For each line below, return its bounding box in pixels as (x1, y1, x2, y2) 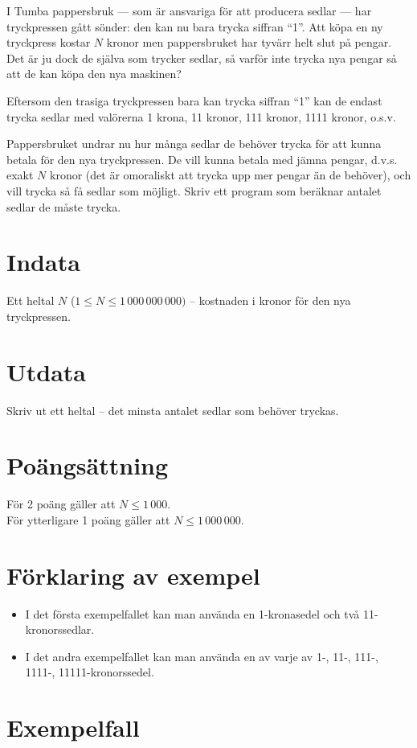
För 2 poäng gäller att (6, 495, 116, 512)
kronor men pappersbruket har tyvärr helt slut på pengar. (106, 34, 392, 51)
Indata (6, 245, 80, 278)
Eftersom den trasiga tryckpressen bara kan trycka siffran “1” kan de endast (6, 92, 382, 109)
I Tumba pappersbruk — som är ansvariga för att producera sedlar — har (6, 2, 372, 18)
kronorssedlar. (25, 621, 95, 638)
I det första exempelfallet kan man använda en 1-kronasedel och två (25, 605, 360, 622)
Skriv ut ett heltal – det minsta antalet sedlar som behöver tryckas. (6, 401, 339, 418)
